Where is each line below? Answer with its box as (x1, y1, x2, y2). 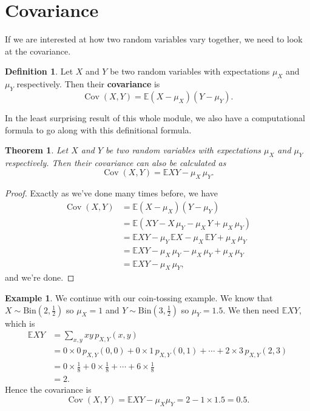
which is (5, 316, 35, 329)
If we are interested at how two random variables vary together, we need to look (5, 33, 303, 45)
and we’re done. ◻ (5, 271, 75, 284)
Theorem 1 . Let (5, 144, 69, 156)
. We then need (223, 303, 279, 316)
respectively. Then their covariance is (16, 78, 160, 90)
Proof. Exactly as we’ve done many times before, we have (5, 187, 218, 199)
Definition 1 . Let (5, 65, 73, 78)
